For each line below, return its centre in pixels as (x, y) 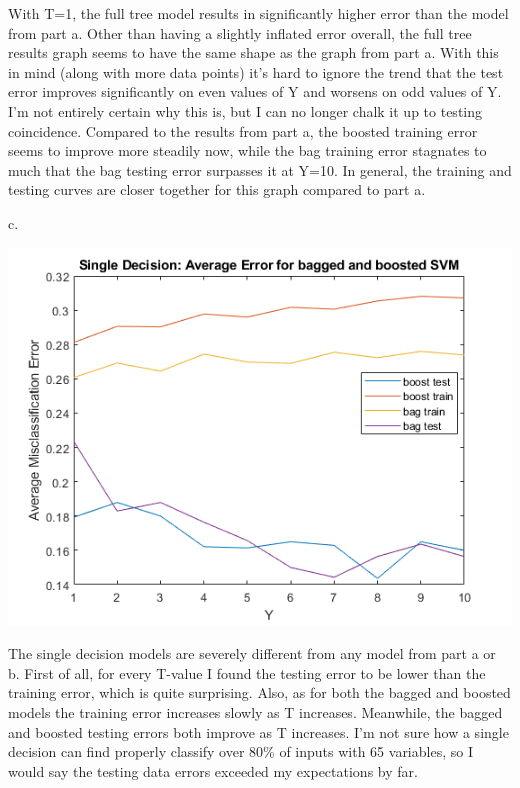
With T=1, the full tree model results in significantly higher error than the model (258, 13)
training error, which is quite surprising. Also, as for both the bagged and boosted (259, 692)
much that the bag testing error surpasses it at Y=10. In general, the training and (260, 169)
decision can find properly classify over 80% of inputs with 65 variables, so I (240, 751)
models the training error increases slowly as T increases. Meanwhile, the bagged (255, 711)
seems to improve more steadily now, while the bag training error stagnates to (247, 150)
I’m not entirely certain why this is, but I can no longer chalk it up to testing (245, 110)
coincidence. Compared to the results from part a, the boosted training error (243, 130)
